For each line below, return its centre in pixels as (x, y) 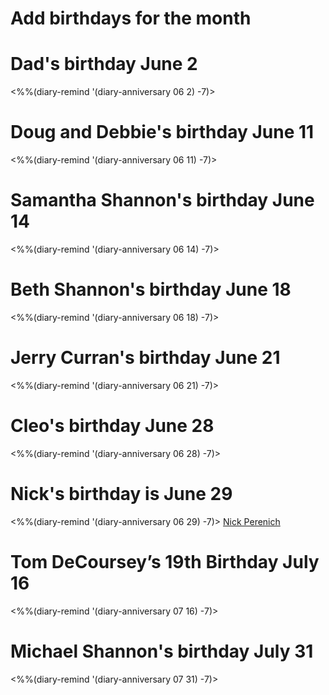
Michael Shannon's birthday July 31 (162, 651)
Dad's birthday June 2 (104, 64)
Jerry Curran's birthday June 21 (145, 358)
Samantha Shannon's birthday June (162, 200)
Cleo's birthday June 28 (112, 426)
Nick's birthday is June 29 (121, 494)
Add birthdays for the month (131, 18)
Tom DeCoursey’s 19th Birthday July (165, 561)
